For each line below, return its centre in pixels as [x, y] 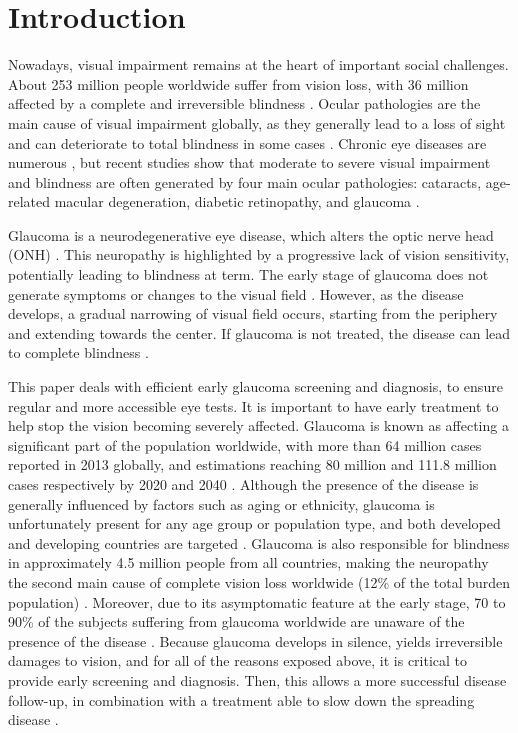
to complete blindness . [78, 352]
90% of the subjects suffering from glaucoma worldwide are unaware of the [236, 621]
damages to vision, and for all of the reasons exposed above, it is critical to [238, 660]
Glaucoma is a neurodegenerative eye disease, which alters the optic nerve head [251, 234]
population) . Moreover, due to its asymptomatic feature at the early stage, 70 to [257, 601]
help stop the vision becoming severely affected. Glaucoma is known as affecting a [258, 425]
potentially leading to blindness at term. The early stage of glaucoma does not [248, 274]
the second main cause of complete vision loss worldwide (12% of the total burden [259, 581]
